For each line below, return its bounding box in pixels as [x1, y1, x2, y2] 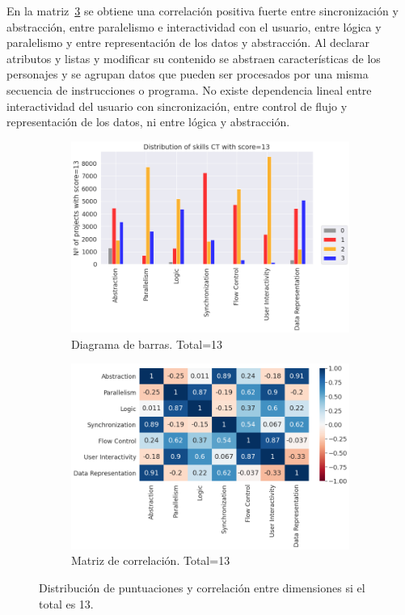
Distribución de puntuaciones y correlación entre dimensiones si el [39, 579, 365, 596]
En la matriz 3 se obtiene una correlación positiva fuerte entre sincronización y [6, 2, 399, 19]
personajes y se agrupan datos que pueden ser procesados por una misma [6, 66, 369, 83]
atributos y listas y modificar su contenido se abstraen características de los [6, 49, 381, 66]
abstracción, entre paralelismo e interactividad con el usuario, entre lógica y [6, 18, 382, 35]
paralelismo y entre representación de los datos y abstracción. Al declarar [6, 34, 370, 51]
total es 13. [39, 595, 94, 612]
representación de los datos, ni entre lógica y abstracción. [6, 113, 290, 130]
